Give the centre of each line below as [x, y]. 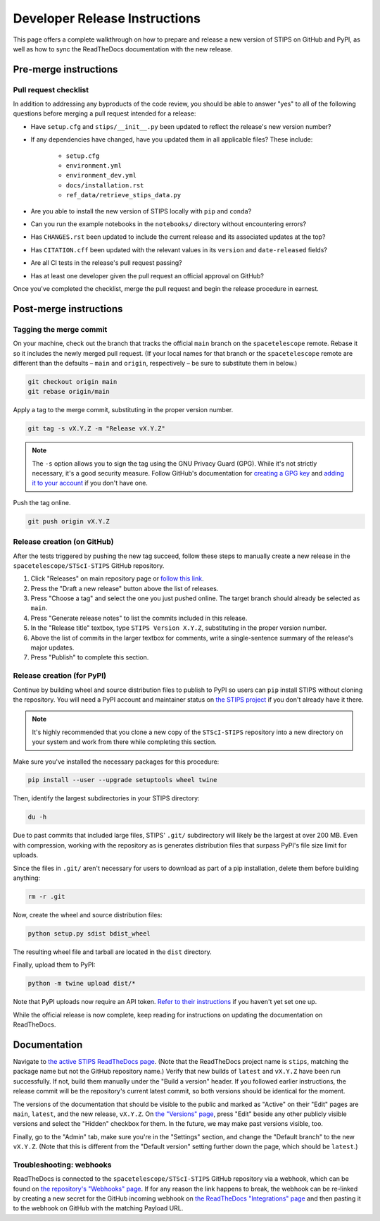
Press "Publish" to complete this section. [90, 657]
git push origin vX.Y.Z [69, 521]
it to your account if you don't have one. [90, 483]
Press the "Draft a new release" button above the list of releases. [125, 588]
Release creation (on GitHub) [63, 542]
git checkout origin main [72, 382]
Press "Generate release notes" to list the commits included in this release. [139, 618]
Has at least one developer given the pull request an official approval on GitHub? [147, 275]
